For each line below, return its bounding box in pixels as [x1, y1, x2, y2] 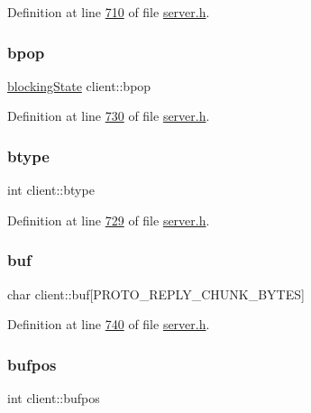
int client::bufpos [7, 389, 100, 408]
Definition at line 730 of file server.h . [7, 106, 210, 125]
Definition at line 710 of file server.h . [7, 3, 210, 21]
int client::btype [7, 180, 95, 199]
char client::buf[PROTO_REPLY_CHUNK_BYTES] [7, 284, 305, 303]
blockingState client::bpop [7, 76, 151, 95]
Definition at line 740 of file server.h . [7, 315, 210, 334]
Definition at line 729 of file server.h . [7, 210, 210, 229]
